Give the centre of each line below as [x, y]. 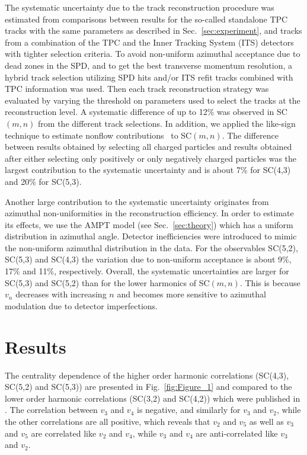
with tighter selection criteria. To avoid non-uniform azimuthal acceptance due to [153, 54]
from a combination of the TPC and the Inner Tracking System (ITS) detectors [149, 42]
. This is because [270, 282]
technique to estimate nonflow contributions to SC [98, 135]
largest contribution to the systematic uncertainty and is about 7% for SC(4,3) [148, 170]
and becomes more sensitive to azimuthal [191, 294]
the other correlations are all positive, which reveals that [108, 421]
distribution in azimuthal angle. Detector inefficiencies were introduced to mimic [151, 236]
